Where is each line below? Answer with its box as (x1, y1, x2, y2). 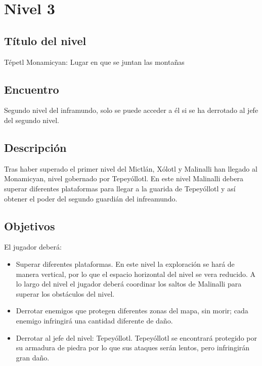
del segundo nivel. (4, 114, 59, 125)
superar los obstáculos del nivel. (16, 288, 115, 299)
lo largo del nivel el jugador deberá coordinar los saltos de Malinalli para (16, 278, 242, 289)
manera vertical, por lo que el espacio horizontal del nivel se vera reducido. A (16, 268, 256, 279)
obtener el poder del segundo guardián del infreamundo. (4, 193, 178, 204)
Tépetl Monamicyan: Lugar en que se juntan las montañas (4, 56, 185, 67)
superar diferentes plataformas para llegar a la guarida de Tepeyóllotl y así (4, 183, 236, 193)
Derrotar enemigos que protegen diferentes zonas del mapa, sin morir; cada (16, 305, 248, 316)
